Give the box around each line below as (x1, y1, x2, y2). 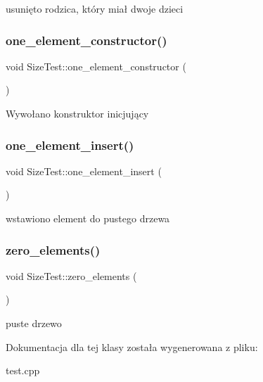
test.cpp (6, 363, 40, 378)
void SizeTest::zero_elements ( (6, 268, 137, 283)
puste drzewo (6, 316, 62, 330)
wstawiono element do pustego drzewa (6, 211, 170, 225)
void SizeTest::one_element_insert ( (6, 163, 162, 178)
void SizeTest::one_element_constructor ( (6, 58, 186, 73)
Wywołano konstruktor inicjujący (6, 106, 149, 120)
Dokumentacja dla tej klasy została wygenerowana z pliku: (6, 339, 258, 354)
